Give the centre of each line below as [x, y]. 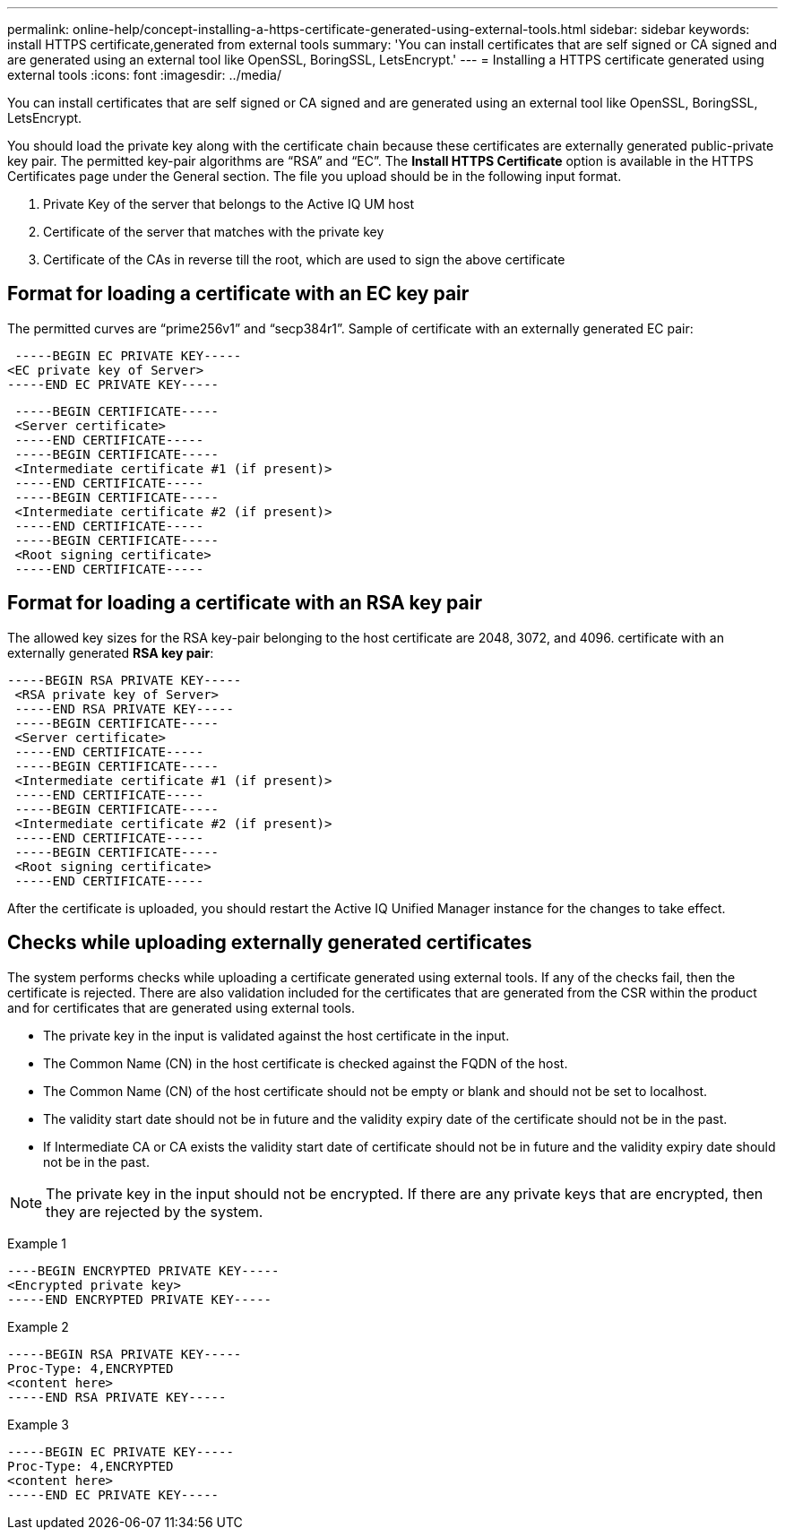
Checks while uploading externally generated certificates [270, 943]
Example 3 [38, 1424]
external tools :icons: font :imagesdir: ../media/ [144, 75]
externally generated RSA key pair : [111, 652]
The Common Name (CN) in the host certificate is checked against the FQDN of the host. [306, 1063]
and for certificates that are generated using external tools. [181, 1007]
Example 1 [37, 1243]
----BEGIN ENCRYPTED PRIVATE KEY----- [143, 1270]
